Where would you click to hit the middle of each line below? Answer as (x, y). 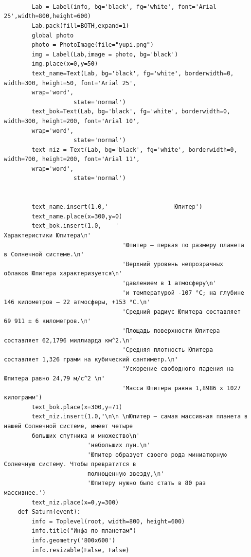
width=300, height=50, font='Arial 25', (70, 83)
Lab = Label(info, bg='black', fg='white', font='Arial (124, 7)
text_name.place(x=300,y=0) (77, 216)
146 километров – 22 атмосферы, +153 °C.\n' (77, 302)
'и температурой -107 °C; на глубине (183, 293)
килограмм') (23, 398)
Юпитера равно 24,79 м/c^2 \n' (54, 378)
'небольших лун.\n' (119, 445)
